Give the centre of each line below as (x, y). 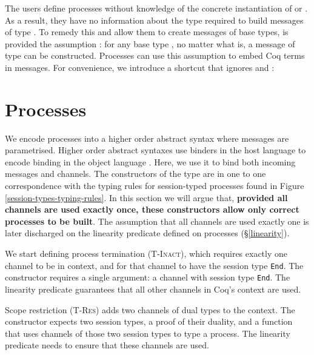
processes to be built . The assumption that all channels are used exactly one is (157, 221)
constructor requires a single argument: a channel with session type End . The (148, 277)
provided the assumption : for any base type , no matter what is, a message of (150, 43)
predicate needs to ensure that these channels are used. (107, 345)
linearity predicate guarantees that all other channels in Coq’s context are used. (153, 289)
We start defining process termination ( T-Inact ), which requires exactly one (146, 254)
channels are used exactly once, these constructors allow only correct (152, 209)
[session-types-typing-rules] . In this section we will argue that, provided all (146, 197)
